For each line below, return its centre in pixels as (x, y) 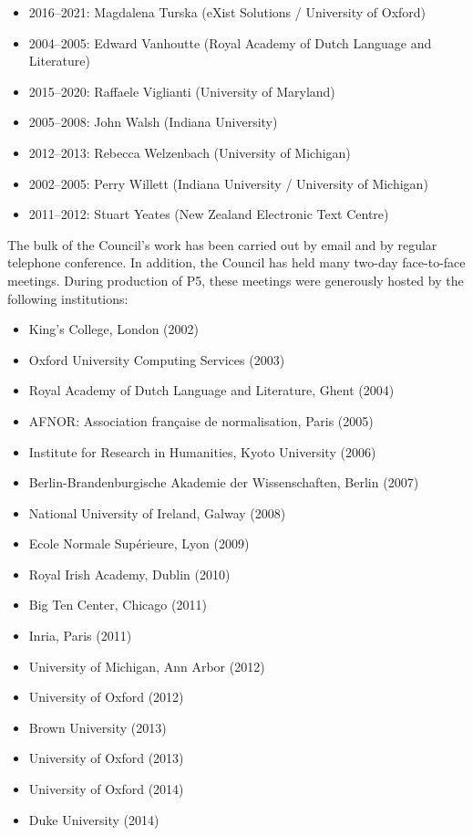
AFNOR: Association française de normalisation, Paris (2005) (201, 420)
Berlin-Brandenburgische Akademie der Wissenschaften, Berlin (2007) (224, 482)
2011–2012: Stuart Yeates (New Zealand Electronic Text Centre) (209, 214)
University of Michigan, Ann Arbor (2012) (147, 666)
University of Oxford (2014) (106, 789)
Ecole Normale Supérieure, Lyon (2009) (139, 543)
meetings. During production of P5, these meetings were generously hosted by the (236, 280)
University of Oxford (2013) (106, 758)
